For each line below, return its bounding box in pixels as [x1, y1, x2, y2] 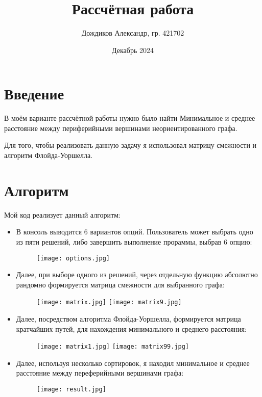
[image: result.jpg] [36, 386, 106, 393]
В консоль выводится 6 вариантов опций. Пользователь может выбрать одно [16, 226, 253, 237]
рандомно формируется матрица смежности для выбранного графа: [16, 279, 225, 289]
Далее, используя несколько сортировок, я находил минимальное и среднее [16, 357, 250, 368]
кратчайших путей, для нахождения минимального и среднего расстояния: [16, 323, 247, 334]
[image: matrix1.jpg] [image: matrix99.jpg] [36, 343, 189, 351]
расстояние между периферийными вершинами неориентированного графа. [4, 122, 237, 133]
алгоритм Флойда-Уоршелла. [4, 150, 93, 161]
